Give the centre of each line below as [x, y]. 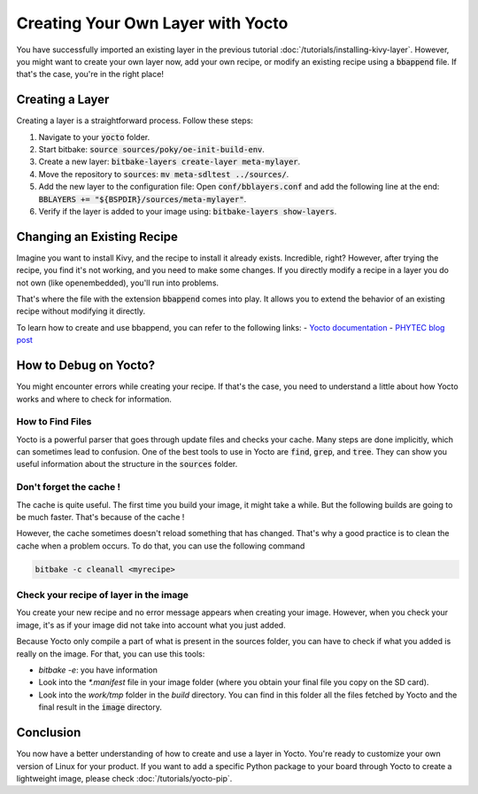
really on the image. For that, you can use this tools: [111, 654]
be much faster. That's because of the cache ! [100, 517]
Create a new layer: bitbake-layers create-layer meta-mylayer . [170, 162]
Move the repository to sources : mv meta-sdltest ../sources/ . [164, 174]
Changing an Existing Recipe [97, 236]
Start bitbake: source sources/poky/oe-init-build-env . [152, 150]
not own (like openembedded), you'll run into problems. [118, 283]
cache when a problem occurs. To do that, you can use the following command [161, 546]
